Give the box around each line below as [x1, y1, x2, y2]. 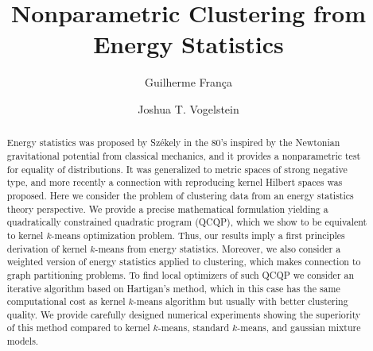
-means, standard [157, 321, 230, 334]
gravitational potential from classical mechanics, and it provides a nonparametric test [6, 148, 361, 162]
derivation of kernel [6, 241, 87, 255]
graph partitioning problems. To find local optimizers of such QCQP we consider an [6, 268, 355, 281]
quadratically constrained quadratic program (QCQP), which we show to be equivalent [6, 215, 367, 229]
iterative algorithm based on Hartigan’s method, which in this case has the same [6, 281, 340, 295]
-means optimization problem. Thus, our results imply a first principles [51, 228, 345, 241]
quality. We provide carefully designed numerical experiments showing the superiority [6, 307, 361, 321]
